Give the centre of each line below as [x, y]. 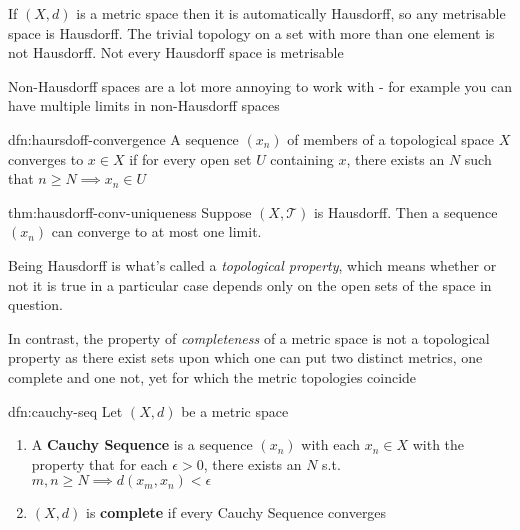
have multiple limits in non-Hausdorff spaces [144, 105]
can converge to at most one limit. [156, 231]
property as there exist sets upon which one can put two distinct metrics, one [245, 357]
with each [331, 444]
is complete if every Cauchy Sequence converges [236, 512]
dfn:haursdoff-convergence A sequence [123, 138]
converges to [46, 158]
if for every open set [190, 158]
